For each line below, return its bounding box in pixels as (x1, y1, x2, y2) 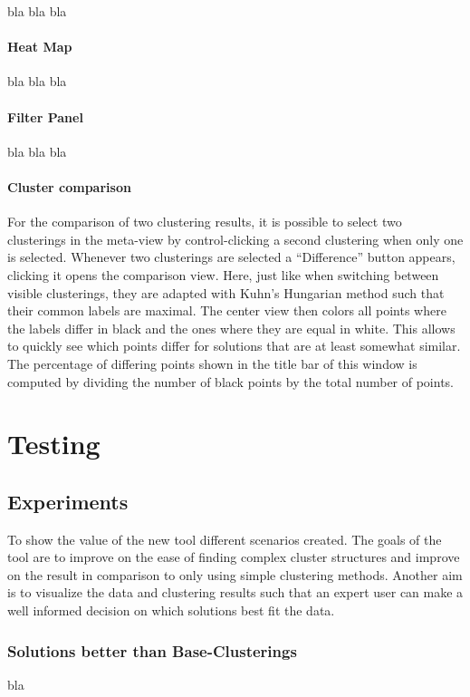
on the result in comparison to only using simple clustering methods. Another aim (7, 565, 463, 584)
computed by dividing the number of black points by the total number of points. (7, 372, 455, 391)
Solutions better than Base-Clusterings (7, 639, 297, 662)
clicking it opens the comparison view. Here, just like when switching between (7, 265, 439, 284)
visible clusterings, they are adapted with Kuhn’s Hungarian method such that (7, 283, 445, 302)
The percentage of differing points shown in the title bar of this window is (7, 353, 417, 373)
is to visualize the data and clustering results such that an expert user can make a (7, 583, 464, 602)
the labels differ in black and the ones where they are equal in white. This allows (7, 318, 456, 337)
